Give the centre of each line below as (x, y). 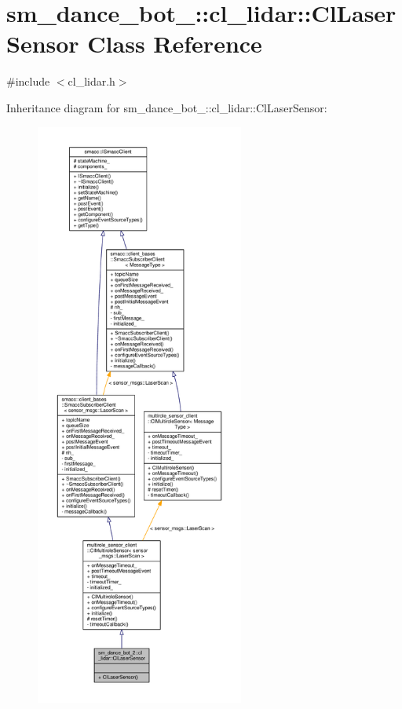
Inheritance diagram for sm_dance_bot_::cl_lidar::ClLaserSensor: (167, 107)
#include (28, 81)
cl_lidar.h (91, 81)
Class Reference (175, 44)
